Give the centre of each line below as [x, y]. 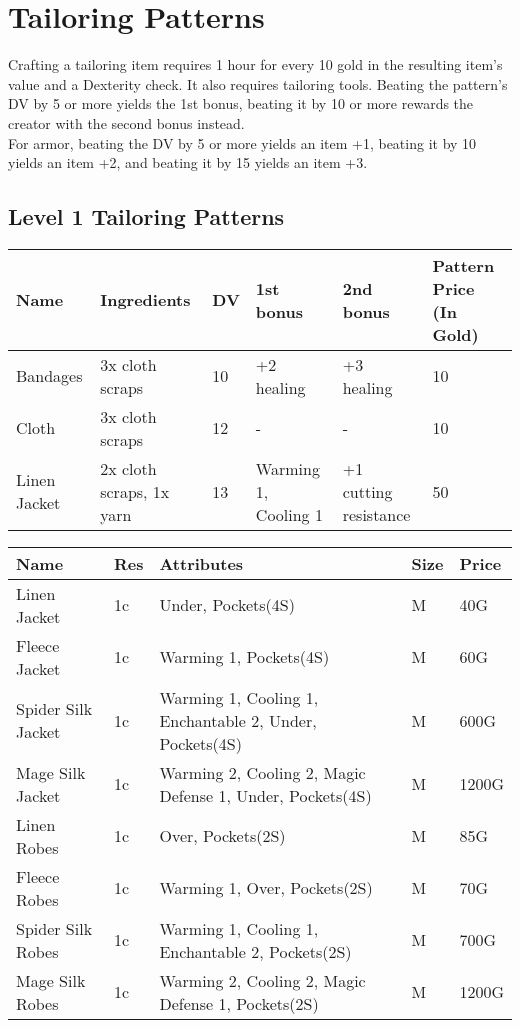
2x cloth [128, 468]
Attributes [201, 563]
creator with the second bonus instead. [126, 122]
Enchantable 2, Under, [238, 720]
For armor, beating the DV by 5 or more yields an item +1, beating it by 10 [242, 142]
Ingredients [145, 300]
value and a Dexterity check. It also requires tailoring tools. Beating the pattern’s [258, 83]
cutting [367, 491]
